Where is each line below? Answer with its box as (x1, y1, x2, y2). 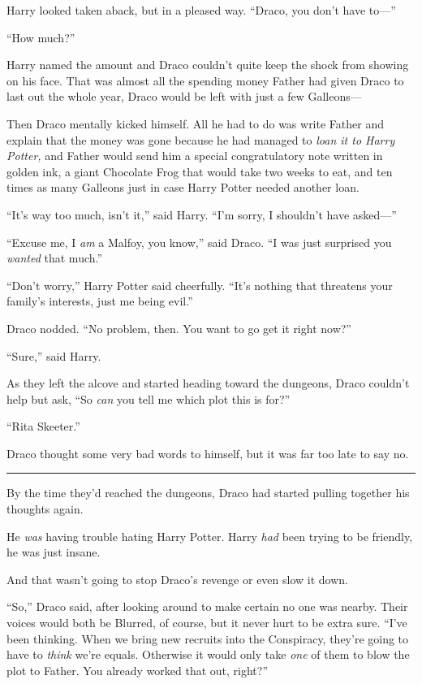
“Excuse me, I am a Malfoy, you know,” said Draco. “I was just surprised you (6, 233, 392, 250)
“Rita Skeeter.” (6, 418, 80, 435)
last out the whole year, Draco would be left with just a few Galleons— (6, 88, 362, 105)
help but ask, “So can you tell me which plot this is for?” (6, 390, 291, 407)
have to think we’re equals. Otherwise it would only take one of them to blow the (6, 646, 410, 663)
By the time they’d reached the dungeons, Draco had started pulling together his (6, 484, 410, 501)
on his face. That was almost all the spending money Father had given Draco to (6, 71, 404, 89)
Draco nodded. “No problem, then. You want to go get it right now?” (6, 319, 351, 336)
